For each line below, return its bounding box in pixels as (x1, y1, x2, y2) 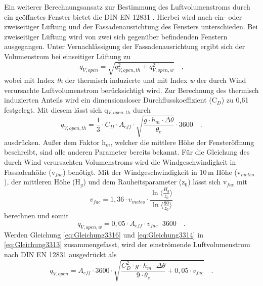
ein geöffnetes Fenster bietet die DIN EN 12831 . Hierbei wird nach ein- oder (4, 11, 242, 22)
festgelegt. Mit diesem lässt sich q (4, 104, 108, 115)
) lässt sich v (188, 176, 227, 187)
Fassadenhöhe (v (4, 166, 56, 177)
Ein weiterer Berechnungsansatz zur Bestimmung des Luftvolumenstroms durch (4, 2, 250, 12)
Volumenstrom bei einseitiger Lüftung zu (4, 51, 131, 61)
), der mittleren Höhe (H (4, 176, 80, 187)
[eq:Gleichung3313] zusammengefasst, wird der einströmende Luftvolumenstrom (4, 239, 250, 250)
